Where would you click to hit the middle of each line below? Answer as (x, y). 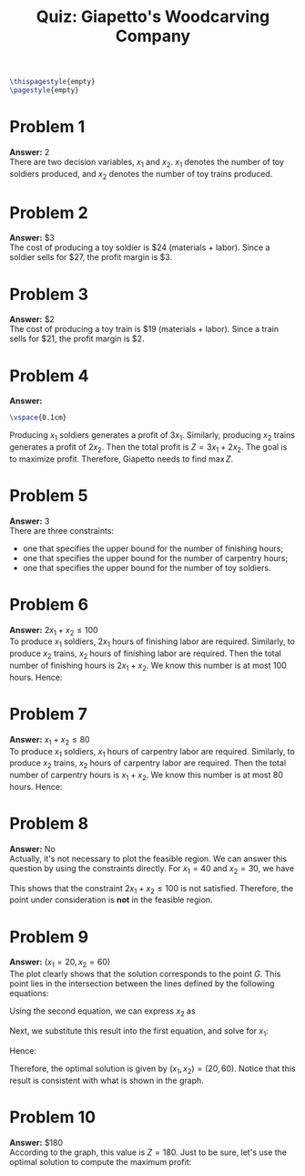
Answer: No (33, 848)
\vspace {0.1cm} (38, 418)
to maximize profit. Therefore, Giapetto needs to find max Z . (122, 459)
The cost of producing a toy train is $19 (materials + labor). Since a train (144, 329)
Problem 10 (53, 1117)
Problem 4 (49, 375)
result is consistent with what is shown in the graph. (107, 1080)
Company (153, 36)
